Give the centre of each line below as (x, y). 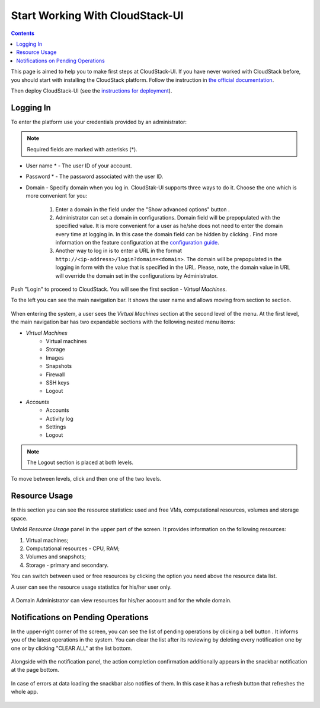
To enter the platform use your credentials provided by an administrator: (99, 122)
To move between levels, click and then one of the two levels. (86, 479)
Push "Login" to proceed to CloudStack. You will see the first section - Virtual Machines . (119, 289)
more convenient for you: (57, 196)
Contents (23, 33)
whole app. (25, 692)
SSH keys (57, 382)
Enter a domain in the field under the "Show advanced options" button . (143, 209)
